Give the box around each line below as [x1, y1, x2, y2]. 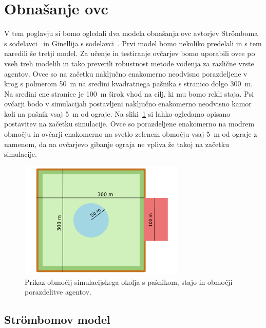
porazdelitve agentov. [25, 286, 91, 297]
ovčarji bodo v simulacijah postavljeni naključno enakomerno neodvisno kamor [4, 98, 252, 109]
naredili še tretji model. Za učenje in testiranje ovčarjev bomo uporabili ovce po [4, 48, 255, 59]
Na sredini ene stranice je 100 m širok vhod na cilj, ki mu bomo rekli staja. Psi [4, 88, 254, 99]
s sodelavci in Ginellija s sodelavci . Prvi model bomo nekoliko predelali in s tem [4, 38, 262, 48]
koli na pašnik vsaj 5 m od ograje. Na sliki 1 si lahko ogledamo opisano [4, 108, 231, 119]
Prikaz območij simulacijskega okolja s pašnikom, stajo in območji [25, 276, 233, 287]
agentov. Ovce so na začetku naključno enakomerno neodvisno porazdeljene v [4, 68, 248, 79]
